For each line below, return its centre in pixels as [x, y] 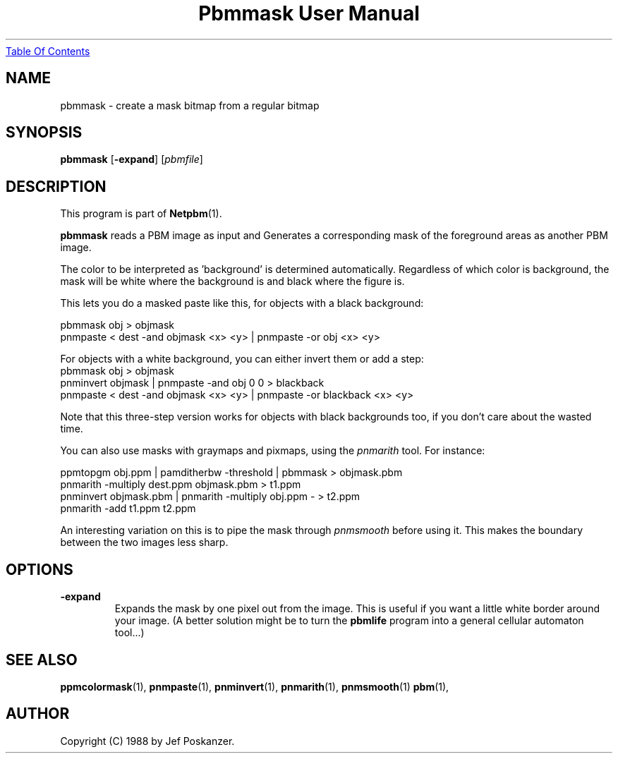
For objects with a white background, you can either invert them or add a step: [242, 359]
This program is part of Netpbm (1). [141, 214]
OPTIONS [40, 569]
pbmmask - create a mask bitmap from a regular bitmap [190, 105]
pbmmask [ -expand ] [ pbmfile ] [132, 159]
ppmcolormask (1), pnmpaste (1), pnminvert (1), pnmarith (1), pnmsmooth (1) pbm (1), [255, 686]
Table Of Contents [48, 51]
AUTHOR [38, 714]
